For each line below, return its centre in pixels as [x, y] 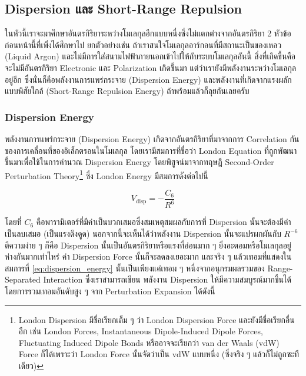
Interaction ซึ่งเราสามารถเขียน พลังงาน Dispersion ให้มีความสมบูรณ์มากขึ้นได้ [167, 279]
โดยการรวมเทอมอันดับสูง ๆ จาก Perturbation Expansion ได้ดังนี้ [110, 291]
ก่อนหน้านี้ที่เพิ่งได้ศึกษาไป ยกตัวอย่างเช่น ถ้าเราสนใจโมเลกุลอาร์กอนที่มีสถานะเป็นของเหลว [143, 44]
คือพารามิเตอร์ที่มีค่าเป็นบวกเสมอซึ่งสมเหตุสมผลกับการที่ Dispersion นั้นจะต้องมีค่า [164, 222]
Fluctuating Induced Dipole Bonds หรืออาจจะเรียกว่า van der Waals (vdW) [149, 342]
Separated [23, 279]
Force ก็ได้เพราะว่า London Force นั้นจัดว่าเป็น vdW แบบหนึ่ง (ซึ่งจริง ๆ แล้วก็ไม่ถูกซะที [159, 354]
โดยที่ [13, 222]
